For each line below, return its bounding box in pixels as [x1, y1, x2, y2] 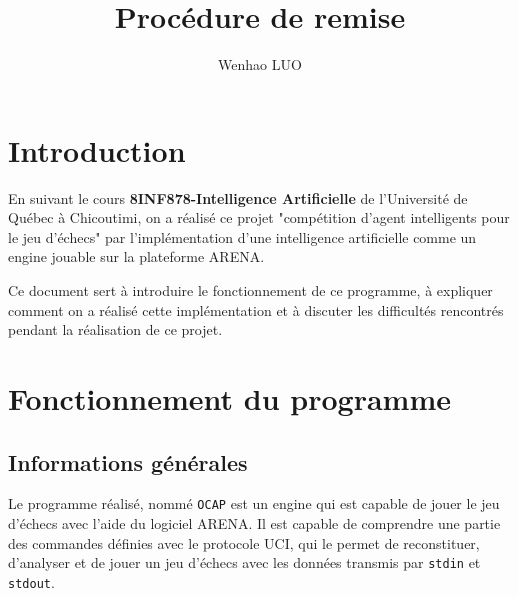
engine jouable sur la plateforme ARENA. [8, 246, 265, 267]
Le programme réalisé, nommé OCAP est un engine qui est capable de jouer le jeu [8, 493, 500, 514]
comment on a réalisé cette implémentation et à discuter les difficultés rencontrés [8, 299, 504, 320]
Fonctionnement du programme [8, 378, 451, 418]
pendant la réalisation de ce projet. [8, 319, 223, 340]
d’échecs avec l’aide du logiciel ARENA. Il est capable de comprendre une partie [8, 513, 501, 534]
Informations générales [8, 446, 248, 477]
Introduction [8, 129, 186, 170]
